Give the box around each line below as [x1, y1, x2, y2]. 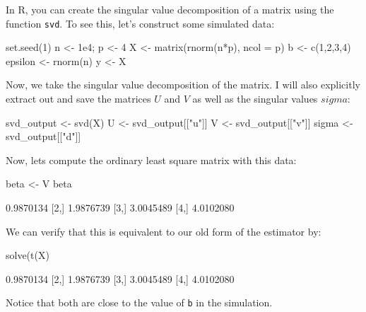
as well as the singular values [192, 91, 318, 106]
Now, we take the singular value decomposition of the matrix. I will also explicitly [6, 77, 360, 92]
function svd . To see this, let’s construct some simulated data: [6, 16, 275, 30]
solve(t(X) [6, 248, 49, 262]
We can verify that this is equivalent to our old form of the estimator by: [6, 224, 321, 238]
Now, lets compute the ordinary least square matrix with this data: [6, 152, 297, 167]
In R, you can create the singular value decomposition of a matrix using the [6, 2, 334, 16]
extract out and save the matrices [6, 91, 151, 106]
